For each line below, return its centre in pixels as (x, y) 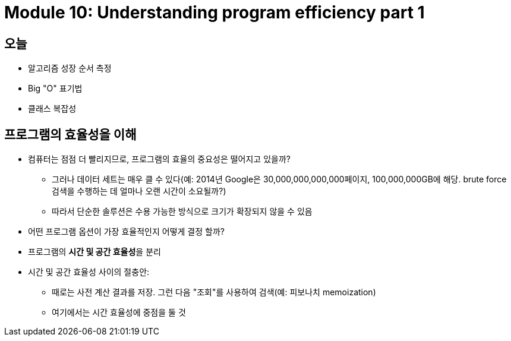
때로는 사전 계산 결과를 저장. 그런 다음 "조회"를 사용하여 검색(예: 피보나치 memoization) (214, 292)
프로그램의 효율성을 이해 (70, 134)
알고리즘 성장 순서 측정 (70, 68)
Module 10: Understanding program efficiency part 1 (215, 12)
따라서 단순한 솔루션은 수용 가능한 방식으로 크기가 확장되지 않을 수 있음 (182, 211)
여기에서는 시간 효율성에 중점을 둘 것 (119, 312)
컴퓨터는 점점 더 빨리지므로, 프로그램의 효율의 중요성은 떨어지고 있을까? (159, 159)
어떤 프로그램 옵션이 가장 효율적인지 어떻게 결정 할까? (126, 232)
